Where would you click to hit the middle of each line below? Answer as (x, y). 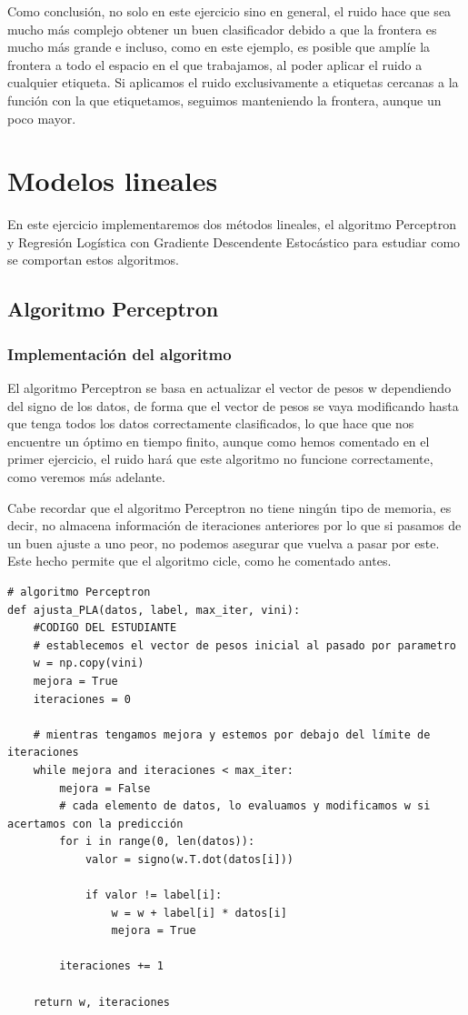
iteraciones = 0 (82, 699)
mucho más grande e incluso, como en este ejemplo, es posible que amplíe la (219, 47)
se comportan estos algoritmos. (93, 260)
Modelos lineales (113, 181)
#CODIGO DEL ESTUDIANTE (105, 628)
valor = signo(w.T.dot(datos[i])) (189, 859)
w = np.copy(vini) (89, 663)
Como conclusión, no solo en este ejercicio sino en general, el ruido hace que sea (229, 11)
